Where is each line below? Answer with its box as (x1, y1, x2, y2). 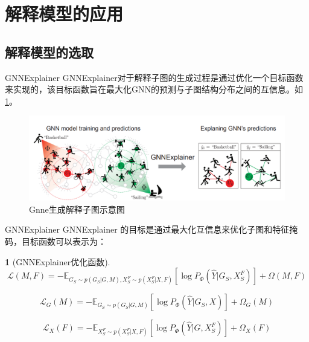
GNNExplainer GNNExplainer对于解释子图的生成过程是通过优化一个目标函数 (5, 71, 304, 83)
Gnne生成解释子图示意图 (29, 202, 125, 215)
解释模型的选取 (5, 42, 94, 61)
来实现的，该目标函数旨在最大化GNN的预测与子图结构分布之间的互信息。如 (5, 83, 303, 95)
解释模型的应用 (5, 1, 124, 26)
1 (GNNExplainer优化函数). (5, 255, 110, 268)
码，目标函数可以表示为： (5, 234, 106, 247)
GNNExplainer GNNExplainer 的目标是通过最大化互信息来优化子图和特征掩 (5, 223, 298, 236)
